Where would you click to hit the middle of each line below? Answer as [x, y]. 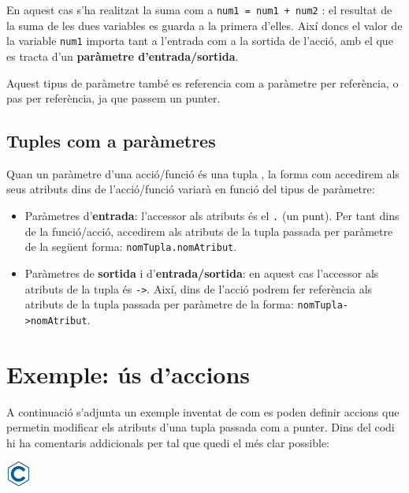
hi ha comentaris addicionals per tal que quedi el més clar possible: [168, 442]
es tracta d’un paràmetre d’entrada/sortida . [123, 56]
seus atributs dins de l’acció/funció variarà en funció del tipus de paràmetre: [191, 189]
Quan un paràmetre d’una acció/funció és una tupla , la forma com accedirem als [203, 173]
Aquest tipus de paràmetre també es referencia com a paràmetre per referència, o [203, 82]
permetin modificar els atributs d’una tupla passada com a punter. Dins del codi [201, 427]
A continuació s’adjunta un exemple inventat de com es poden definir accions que [203, 411]
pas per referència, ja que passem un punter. [113, 98]
